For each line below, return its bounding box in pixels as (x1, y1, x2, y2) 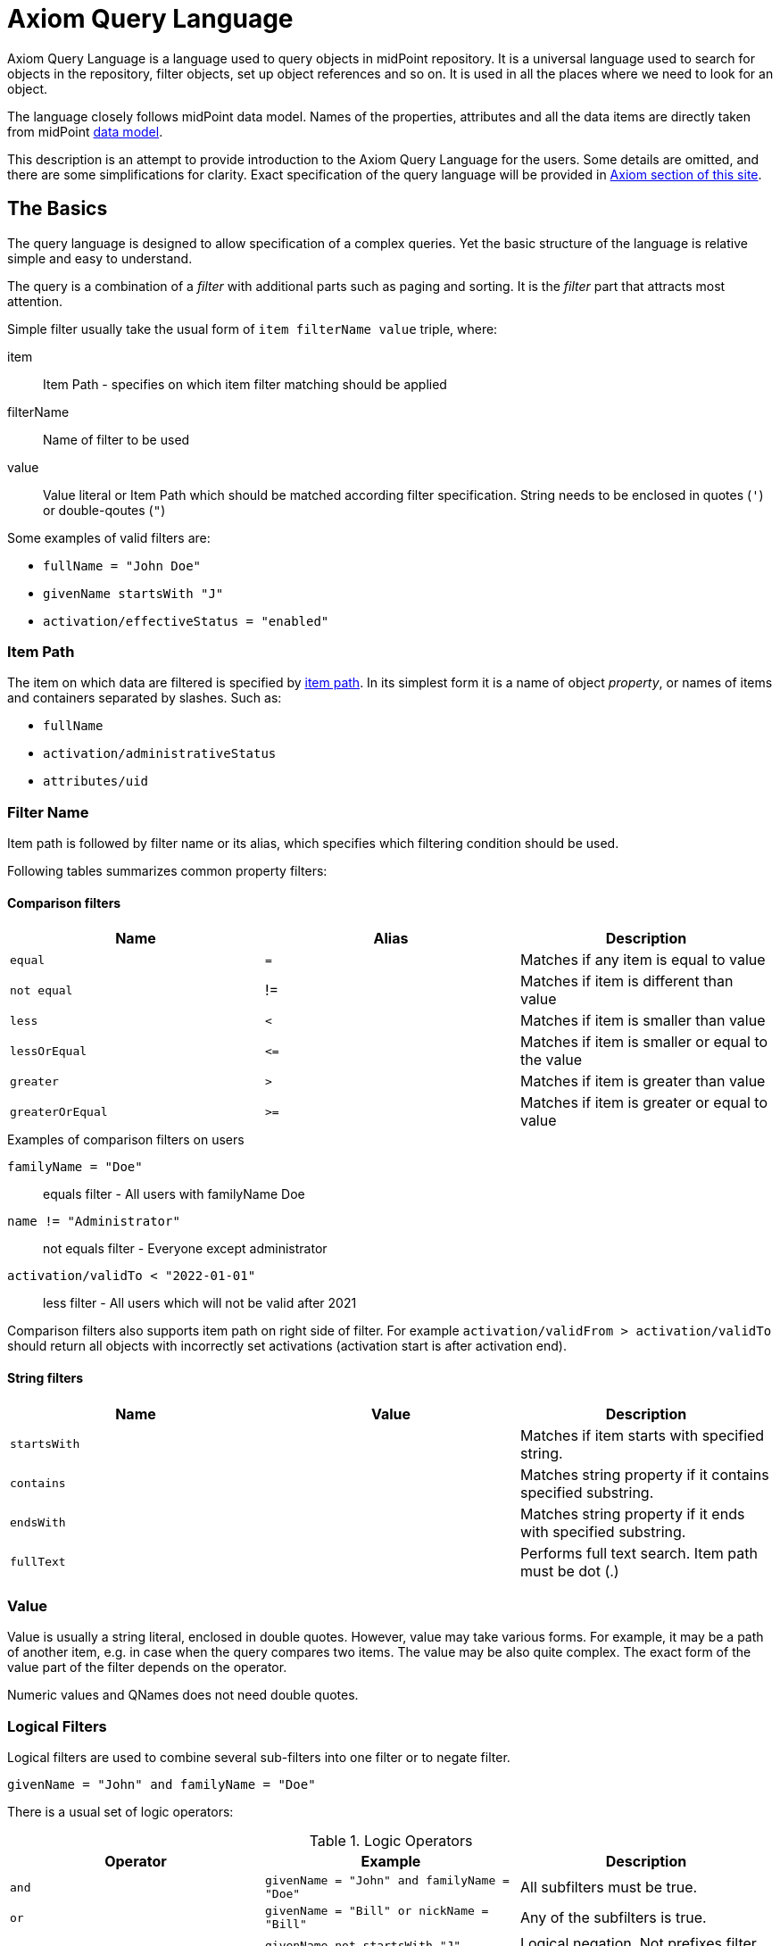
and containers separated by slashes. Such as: (7, 690, 282, 706)
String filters (7, 1369, 84, 1385)
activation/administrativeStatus (43, 746, 277, 761)
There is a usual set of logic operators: (7, 1804, 234, 1820)
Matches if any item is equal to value (519, 951, 766, 969)
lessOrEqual (10, 1044, 87, 1058)
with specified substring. (519, 1522, 686, 1541)
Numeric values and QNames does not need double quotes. (7, 1687, 359, 1703)
